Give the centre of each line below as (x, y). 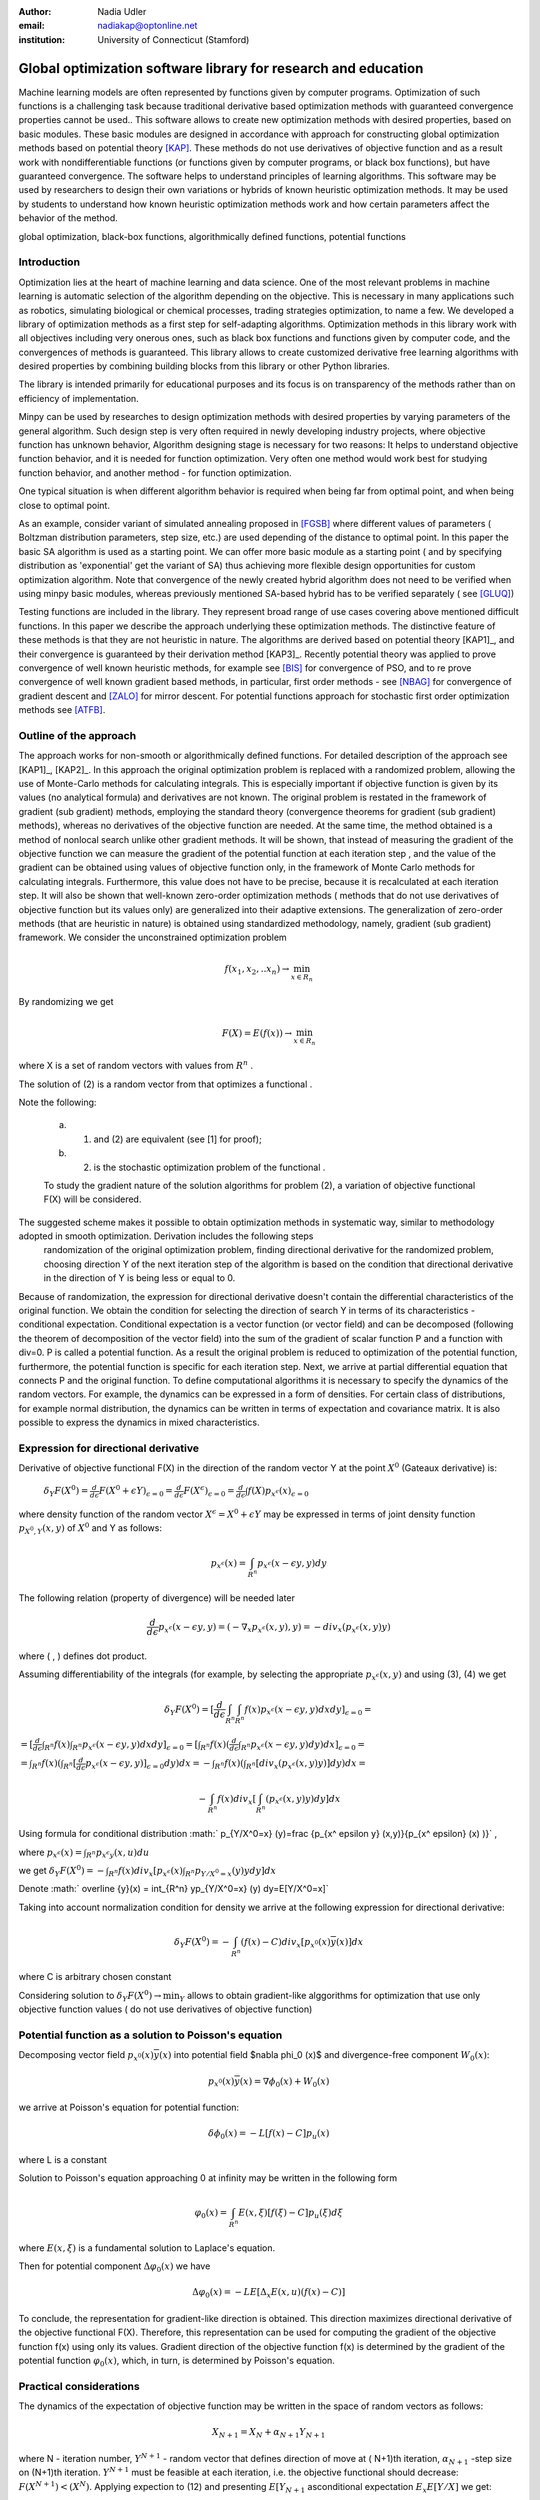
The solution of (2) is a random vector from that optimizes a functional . (165, 1084)
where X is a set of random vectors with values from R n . (136, 1065)
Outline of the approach (77, 735)
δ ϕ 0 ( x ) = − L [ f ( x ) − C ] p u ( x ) (269, 2135)
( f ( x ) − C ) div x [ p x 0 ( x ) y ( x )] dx (302, 1943)
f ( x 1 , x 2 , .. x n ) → (257, 970)
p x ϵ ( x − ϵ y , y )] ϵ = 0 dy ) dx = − (148, 1765)
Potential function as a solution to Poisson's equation (150, 2035)
